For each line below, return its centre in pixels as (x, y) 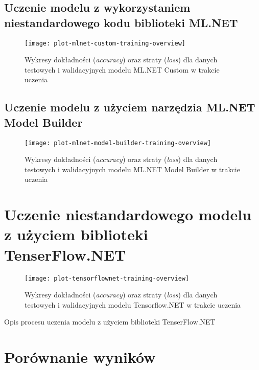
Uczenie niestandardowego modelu (128, 214)
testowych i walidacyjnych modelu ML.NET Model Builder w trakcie (132, 169)
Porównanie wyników (80, 357)
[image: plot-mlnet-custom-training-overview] (105, 43)
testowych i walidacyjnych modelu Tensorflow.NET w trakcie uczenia (133, 304)
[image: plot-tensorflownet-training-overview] (107, 278)
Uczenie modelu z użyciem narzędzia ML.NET (130, 107)
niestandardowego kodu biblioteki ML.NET (121, 22)
